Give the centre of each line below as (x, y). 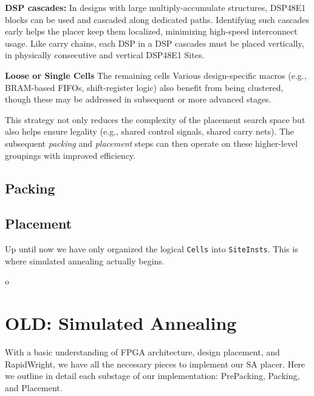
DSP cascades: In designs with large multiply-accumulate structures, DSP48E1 (155, 7)
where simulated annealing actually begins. (85, 260)
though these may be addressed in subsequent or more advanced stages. (138, 99)
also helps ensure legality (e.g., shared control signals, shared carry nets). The (150, 131)
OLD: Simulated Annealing (121, 323)
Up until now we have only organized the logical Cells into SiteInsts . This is (152, 249)
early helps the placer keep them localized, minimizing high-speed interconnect (151, 31)
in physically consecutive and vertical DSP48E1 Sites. (105, 55)
